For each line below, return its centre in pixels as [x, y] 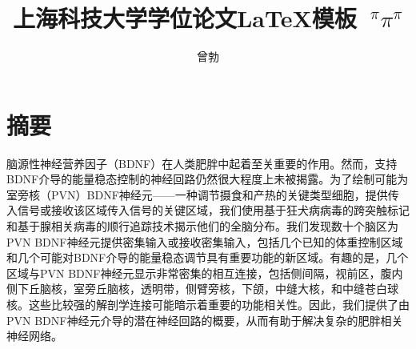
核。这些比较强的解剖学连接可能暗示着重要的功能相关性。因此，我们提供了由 [208, 304]
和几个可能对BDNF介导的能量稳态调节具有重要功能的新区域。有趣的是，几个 [208, 257]
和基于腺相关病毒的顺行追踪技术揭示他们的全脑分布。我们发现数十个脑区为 [202, 226]
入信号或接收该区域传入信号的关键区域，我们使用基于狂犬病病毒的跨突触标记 [208, 210]
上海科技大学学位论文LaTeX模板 [184, 18]
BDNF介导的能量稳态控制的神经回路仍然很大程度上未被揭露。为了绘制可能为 [208, 179]
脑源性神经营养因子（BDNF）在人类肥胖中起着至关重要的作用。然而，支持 [202, 163]
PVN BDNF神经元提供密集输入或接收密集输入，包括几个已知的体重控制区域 [205, 241]
